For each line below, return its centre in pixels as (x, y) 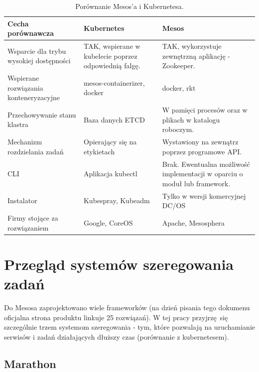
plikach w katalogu (191, 119)
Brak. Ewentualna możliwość (206, 164)
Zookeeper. (179, 65)
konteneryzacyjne (34, 97)
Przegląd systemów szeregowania (119, 264)
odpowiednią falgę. (112, 65)
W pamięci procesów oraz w (205, 110)
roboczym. (178, 129)
